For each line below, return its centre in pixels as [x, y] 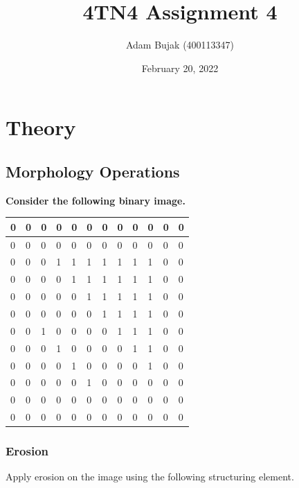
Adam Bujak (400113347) [180, 45]
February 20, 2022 [180, 68]
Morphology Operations [93, 171]
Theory [41, 127]
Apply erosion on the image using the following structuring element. [150, 477]
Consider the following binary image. [96, 200]
